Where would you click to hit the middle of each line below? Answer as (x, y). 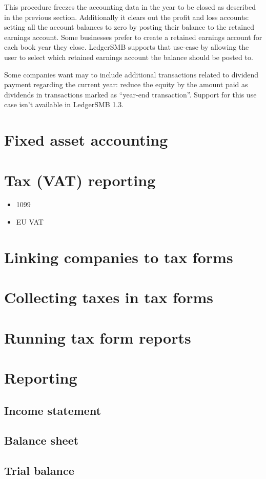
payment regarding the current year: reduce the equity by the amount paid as (126, 84)
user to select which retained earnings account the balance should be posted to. (129, 57)
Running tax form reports (98, 337)
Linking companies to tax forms (119, 257)
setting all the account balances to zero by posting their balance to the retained (129, 27)
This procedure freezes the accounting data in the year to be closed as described (130, 7)
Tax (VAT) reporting (80, 180)
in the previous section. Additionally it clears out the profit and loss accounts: (127, 17)
